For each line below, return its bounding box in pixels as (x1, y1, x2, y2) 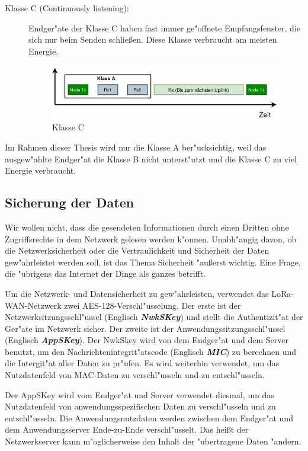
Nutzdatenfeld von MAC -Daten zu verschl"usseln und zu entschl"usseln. (5, 369, 265, 381)
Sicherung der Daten (5, 193, 134, 212)
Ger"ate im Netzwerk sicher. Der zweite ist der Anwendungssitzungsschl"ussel (5, 322, 285, 334)
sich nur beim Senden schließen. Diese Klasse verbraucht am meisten (28, 33, 277, 46)
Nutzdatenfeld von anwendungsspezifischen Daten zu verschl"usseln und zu (5, 400, 276, 412)
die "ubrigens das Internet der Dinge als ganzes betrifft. (5, 267, 206, 280)
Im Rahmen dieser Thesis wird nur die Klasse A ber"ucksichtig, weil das (5, 140, 267, 153)
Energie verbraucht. (5, 164, 76, 177)
